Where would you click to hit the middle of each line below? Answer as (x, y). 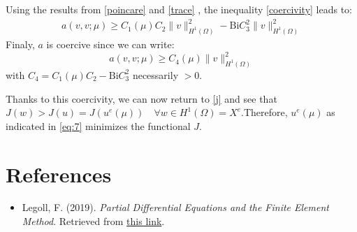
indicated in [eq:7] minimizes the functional (98, 125)
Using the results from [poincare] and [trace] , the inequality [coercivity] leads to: (179, 9)
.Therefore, (264, 112)
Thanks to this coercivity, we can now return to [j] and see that (141, 98)
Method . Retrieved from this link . (93, 221)
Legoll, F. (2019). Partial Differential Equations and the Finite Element (175, 207)
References (59, 174)
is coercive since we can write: (110, 44)
